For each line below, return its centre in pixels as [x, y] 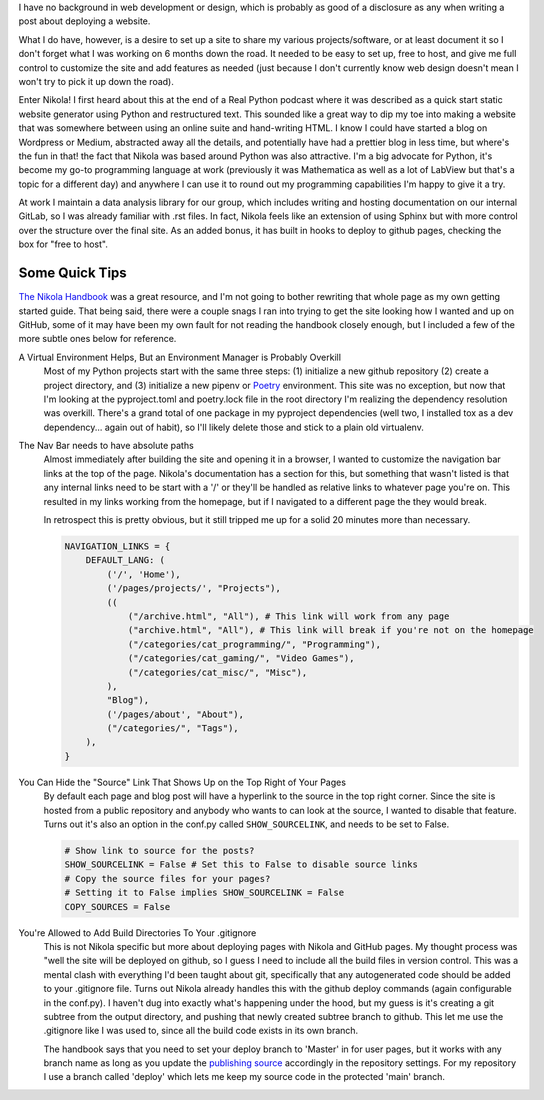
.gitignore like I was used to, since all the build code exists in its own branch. [201, 1031]
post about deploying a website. [84, 21]
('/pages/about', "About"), [175, 714]
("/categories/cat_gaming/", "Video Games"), [241, 658]
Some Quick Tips [72, 273]
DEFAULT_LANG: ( [125, 560]
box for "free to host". [63, 244]
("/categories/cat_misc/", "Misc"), [217, 672]
